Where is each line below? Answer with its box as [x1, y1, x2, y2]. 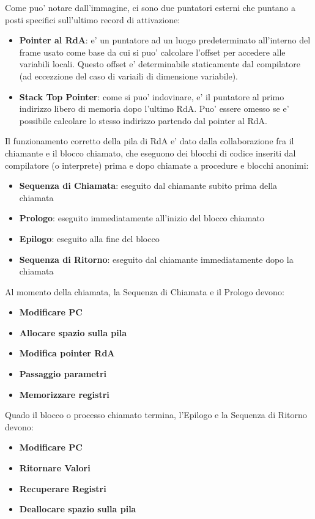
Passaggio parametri [19, 367, 107, 380]
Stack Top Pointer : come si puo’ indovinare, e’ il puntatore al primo [19, 90, 284, 103]
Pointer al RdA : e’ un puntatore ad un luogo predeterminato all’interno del [19, 34, 311, 46]
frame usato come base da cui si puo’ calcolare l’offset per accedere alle [19, 45, 286, 58]
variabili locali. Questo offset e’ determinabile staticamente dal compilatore [19, 57, 301, 70]
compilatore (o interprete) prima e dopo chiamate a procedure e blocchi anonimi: [5, 158, 309, 171]
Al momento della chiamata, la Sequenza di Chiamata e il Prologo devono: [5, 285, 284, 298]
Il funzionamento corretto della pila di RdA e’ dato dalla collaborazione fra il [5, 134, 294, 147]
